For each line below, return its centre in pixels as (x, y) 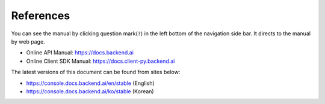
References (41, 16)
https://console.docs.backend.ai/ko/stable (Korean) (90, 91)
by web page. (28, 41)
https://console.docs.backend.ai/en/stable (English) (90, 83)
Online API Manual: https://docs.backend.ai (80, 53)
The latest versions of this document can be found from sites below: (96, 72)
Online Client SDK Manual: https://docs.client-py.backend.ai (101, 61)
